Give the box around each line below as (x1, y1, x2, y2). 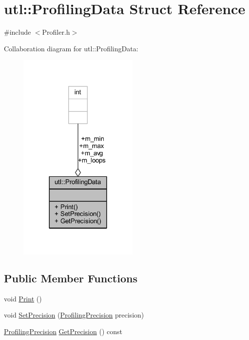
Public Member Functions (4, 270, 137, 285)
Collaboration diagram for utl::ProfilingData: (4, 43, 138, 53)
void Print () (4, 293, 42, 303)
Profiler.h (42, 27, 70, 37)
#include (4, 27, 31, 37)
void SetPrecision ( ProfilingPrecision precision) (4, 310, 144, 320)
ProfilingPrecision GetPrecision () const (4, 326, 122, 336)
